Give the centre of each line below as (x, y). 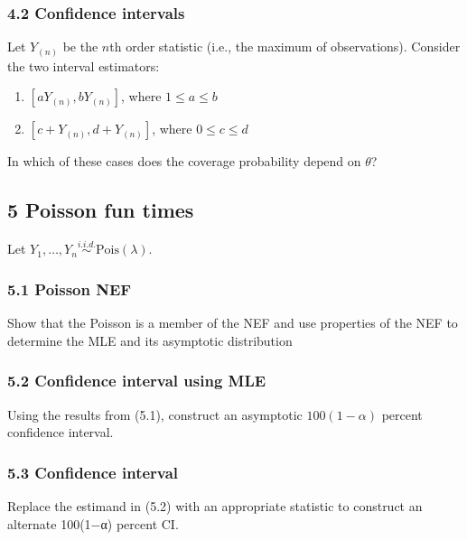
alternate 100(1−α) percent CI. (93, 523)
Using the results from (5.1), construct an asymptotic (155, 414)
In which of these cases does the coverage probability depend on (184, 161)
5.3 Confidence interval (93, 472)
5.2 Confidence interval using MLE (137, 381)
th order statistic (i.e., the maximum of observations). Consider (285, 47)
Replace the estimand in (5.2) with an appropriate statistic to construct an (215, 505)
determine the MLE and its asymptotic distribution (150, 340)
